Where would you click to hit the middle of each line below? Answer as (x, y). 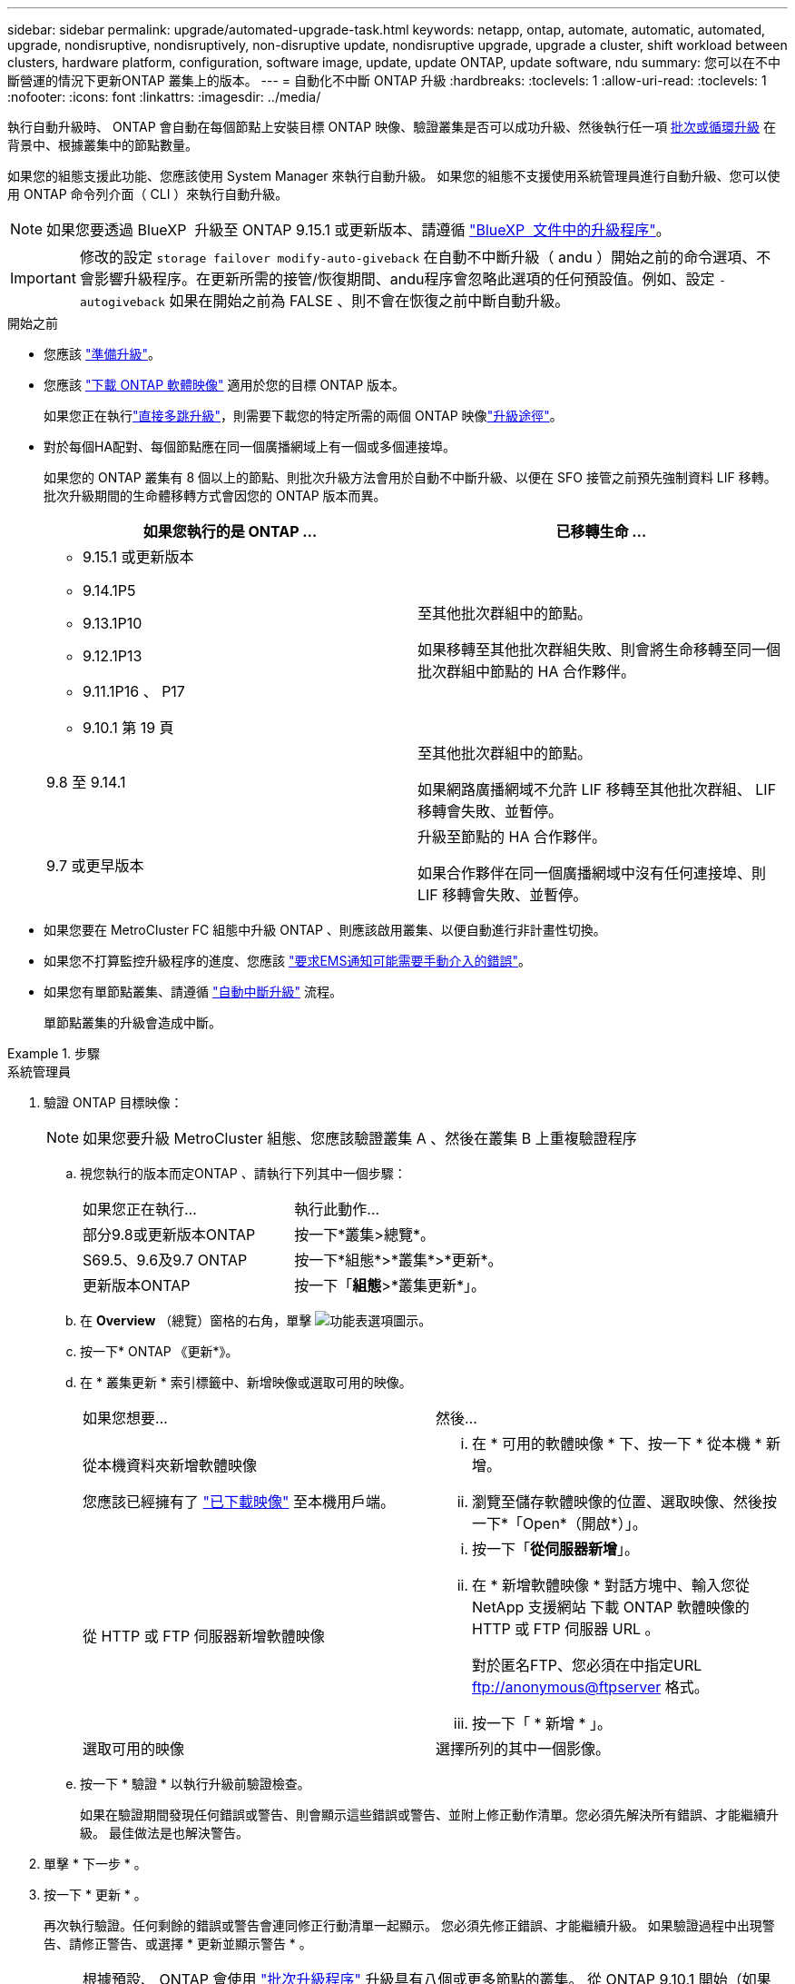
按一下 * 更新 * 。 (95, 1895)
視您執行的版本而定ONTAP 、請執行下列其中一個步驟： (243, 1173)
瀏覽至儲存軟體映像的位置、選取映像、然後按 (625, 1502)
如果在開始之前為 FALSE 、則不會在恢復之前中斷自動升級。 (369, 301)
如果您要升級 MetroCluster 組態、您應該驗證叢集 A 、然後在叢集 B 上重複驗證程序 (360, 1138)
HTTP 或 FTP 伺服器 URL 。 (566, 1629)
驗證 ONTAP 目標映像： (113, 1102)
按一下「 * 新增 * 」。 (542, 1723)
